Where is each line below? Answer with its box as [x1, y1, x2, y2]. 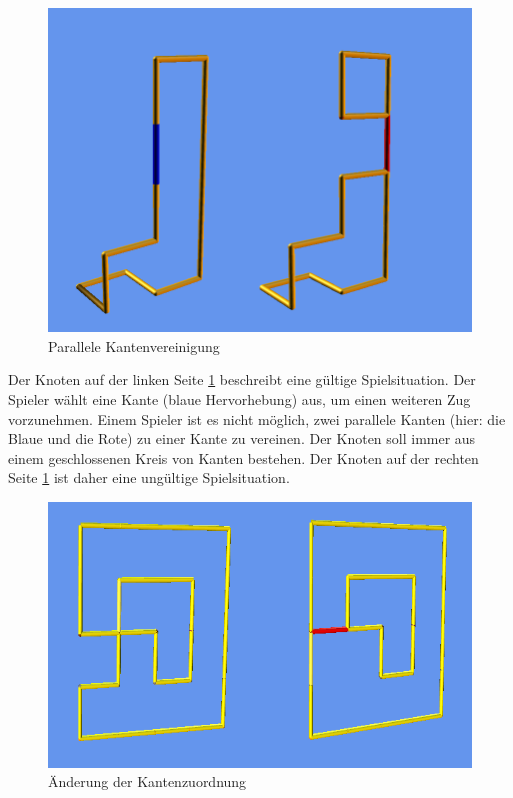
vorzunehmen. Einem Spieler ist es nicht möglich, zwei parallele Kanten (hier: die [8, 408, 506, 429]
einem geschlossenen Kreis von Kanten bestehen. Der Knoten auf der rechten [8, 447, 479, 468]
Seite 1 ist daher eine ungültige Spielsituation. [8, 467, 290, 488]
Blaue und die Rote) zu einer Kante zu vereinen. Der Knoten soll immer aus [8, 428, 476, 449]
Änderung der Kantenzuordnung [48, 771, 247, 792]
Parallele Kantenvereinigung [48, 335, 220, 356]
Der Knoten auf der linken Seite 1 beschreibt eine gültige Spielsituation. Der [8, 369, 476, 390]
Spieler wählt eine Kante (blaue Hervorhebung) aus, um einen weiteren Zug [8, 389, 471, 410]
